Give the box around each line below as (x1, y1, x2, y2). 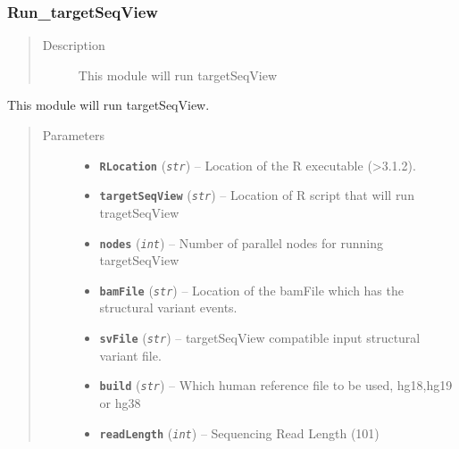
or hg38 (99, 393, 141, 412)
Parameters (42, 126, 104, 144)
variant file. (99, 345, 162, 364)
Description (42, 36, 105, 54)
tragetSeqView (99, 203, 179, 221)
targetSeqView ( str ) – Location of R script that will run (99, 186, 414, 204)
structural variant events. (99, 298, 238, 317)
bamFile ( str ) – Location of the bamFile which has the (99, 280, 404, 299)
